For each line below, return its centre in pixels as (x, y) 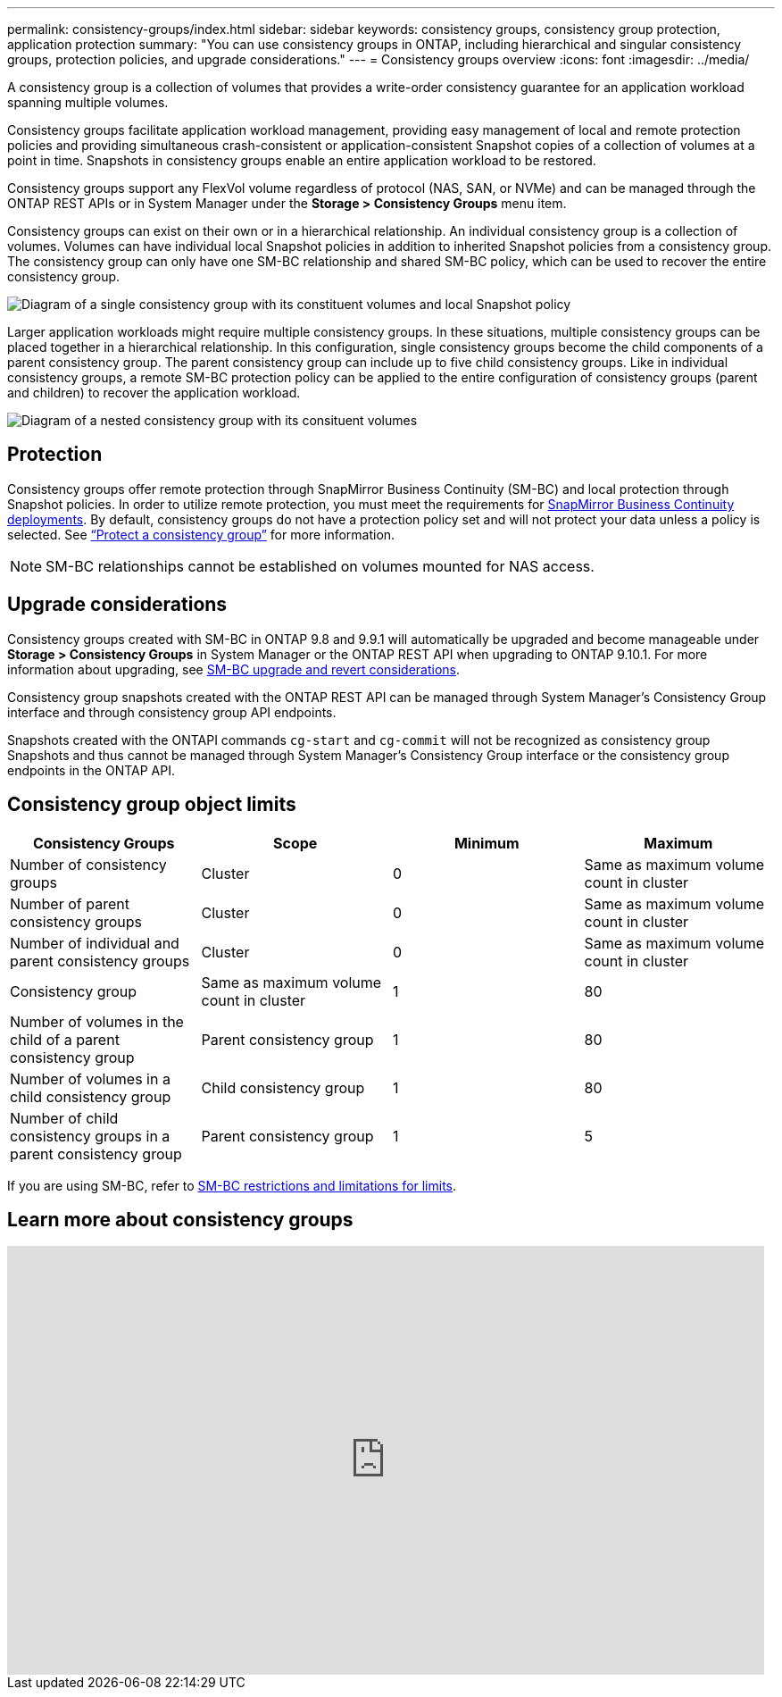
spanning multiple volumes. (88, 102)
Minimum (487, 843)
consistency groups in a (90, 1136)
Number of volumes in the (97, 1021)
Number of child (64, 1118)
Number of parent (70, 903)
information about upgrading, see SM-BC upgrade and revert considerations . (234, 669)
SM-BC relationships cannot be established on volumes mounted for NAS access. (320, 566)
